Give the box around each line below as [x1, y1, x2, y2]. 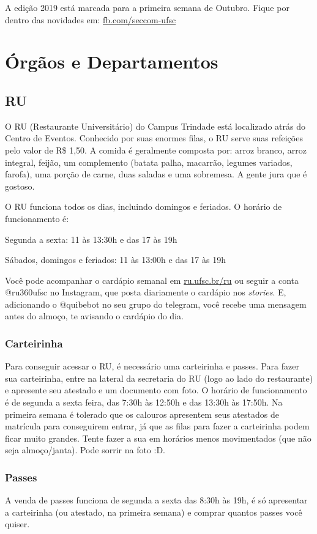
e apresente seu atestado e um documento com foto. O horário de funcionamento [5, 384, 307, 396]
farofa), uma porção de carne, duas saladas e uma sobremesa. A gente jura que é [5, 168, 307, 180]
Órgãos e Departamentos [5, 49, 218, 74]
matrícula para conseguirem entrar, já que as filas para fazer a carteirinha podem [5, 420, 310, 432]
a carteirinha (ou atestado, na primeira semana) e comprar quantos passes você [5, 505, 302, 518]
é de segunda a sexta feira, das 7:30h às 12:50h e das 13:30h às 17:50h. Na [5, 396, 283, 409]
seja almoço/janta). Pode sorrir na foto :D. [5, 443, 166, 456]
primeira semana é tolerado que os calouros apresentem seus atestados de [5, 407, 279, 420]
